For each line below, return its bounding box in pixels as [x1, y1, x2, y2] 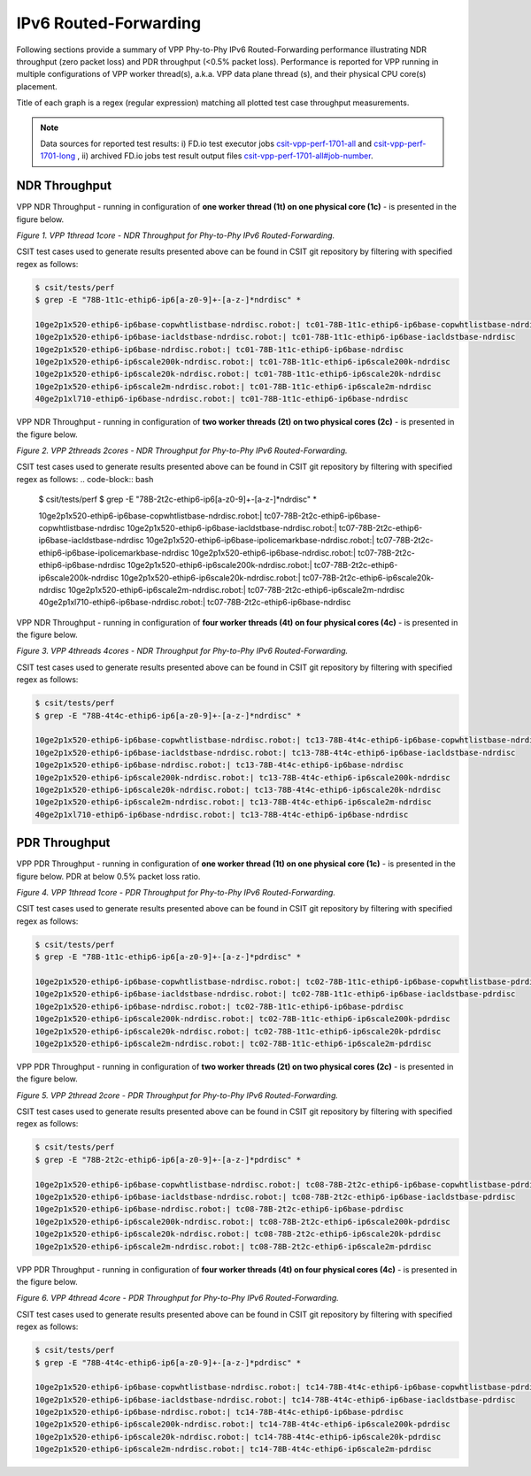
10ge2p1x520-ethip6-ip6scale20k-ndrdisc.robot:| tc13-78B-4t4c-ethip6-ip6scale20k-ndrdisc [35, 784, 442, 795]
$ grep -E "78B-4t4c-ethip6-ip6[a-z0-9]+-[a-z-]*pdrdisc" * [35, 1357, 302, 1367]
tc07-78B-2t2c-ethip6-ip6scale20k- [302, 572, 435, 583]
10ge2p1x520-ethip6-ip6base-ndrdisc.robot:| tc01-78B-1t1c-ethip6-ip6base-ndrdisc [35, 344, 404, 354]
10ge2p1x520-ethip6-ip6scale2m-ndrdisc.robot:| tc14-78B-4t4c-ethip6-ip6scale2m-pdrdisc [35, 1444, 433, 1455]
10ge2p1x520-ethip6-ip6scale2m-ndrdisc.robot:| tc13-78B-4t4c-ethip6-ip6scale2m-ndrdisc [35, 797, 433, 807]
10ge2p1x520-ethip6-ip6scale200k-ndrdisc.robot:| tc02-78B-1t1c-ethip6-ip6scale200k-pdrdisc [35, 1014, 450, 1024]
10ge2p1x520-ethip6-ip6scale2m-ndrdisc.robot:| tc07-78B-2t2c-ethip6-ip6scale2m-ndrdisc [67, 584, 405, 595]
